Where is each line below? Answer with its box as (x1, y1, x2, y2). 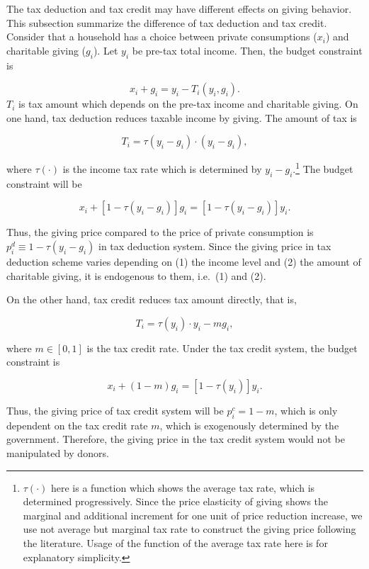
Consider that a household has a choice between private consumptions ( (6, 29, 317, 44)
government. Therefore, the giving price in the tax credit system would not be (6, 432, 345, 446)
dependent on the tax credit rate (6, 417, 148, 432)
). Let (93, 43, 118, 57)
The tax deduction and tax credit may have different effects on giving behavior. (6, 1, 352, 16)
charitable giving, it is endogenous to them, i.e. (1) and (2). (6, 268, 266, 283)
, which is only (274, 402, 338, 417)
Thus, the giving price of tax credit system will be (6, 402, 224, 417)
